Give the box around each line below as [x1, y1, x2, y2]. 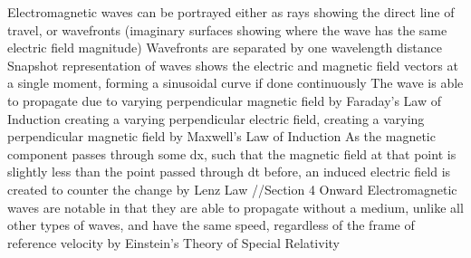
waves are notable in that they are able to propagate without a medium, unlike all [7, 197, 464, 216]
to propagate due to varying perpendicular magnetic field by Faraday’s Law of [7, 91, 442, 110]
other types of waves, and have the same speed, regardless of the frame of [7, 215, 415, 234]
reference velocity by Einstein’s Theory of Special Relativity [7, 233, 340, 252]
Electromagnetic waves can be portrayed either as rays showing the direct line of [7, 3, 455, 21]
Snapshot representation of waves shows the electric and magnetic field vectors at [7, 55, 458, 74]
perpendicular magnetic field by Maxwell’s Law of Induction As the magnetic [7, 127, 436, 146]
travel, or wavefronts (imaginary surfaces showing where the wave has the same [7, 20, 447, 39]
